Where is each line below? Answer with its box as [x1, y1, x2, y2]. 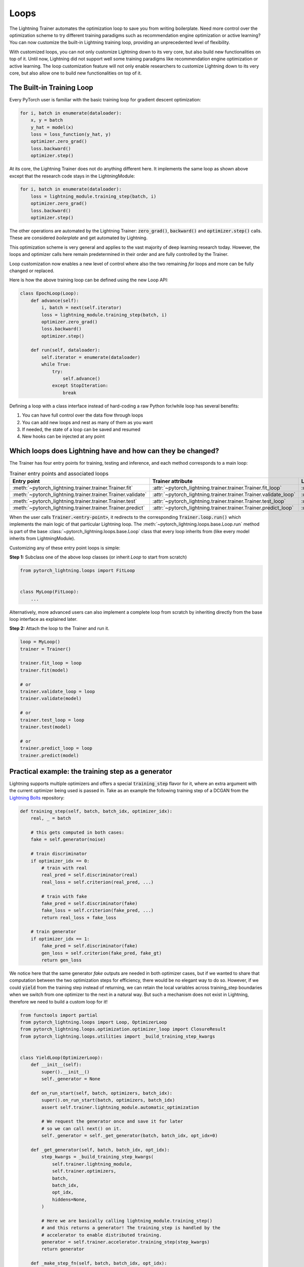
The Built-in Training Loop [9, 83, 94, 92]
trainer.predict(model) [20, 753, 80, 758]
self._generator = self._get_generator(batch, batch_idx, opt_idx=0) [41, 1133, 218, 1139]
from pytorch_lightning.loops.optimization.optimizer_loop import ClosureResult [20, 1026, 226, 1032]
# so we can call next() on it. [41, 1126, 122, 1131]
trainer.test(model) [20, 724, 71, 730]
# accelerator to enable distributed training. [41, 1232, 162, 1238]
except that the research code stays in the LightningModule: [9, 173, 135, 179]
